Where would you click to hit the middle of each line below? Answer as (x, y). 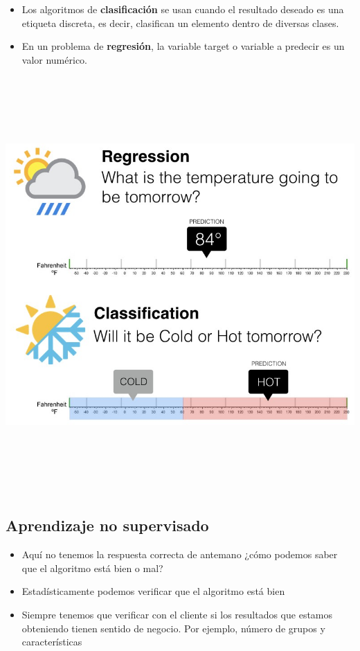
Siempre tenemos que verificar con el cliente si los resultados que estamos (177, 614)
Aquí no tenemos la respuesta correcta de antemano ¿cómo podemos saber (180, 554)
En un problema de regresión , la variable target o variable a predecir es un (183, 46)
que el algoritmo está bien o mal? (92, 568)
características (52, 642)
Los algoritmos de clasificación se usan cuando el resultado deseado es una (183, 9)
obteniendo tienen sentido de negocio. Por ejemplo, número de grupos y (173, 628)
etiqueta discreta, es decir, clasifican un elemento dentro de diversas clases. (180, 23)
